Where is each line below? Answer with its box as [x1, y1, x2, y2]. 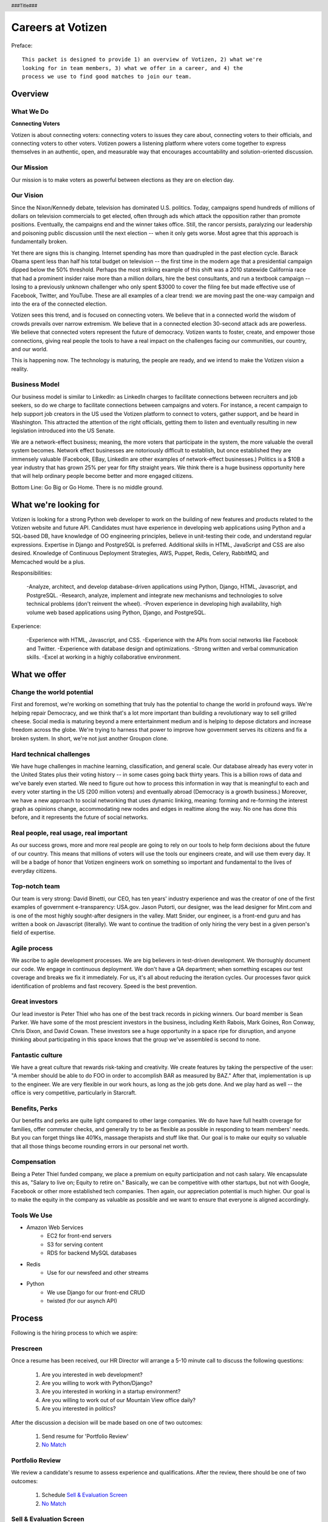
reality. [11, 365, 29, 373]
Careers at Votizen [11, 21, 108, 35]
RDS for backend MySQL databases [47, 1249, 137, 1257]
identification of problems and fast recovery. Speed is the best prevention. [11, 982, 197, 989]
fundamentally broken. [11, 238, 68, 245]
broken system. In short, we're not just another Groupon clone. [11, 734, 168, 742]
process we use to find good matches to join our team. [22, 73, 192, 80]
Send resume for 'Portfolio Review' [41, 1433, 129, 1440]
